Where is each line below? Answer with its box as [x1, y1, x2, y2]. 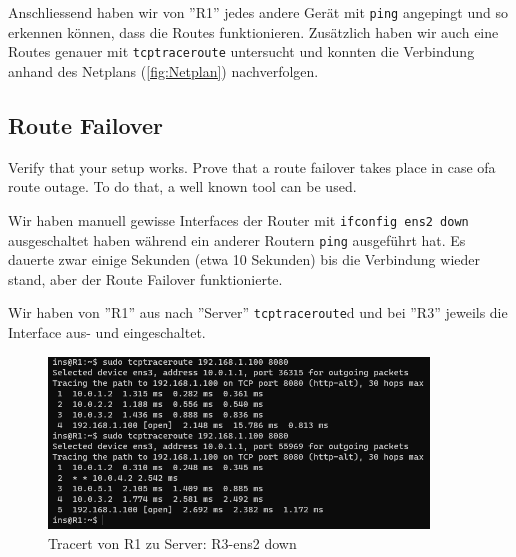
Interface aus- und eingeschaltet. [8, 322, 206, 343]
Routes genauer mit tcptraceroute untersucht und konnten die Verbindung [8, 41, 475, 62]
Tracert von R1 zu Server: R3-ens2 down [48, 532, 297, 553]
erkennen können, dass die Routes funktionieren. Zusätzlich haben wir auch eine [8, 21, 499, 42]
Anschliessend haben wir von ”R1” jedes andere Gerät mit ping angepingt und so [8, 2, 508, 22]
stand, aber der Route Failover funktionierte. [8, 268, 283, 289]
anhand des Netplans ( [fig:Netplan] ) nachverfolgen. [8, 60, 319, 81]
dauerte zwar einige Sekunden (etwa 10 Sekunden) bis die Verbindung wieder [8, 249, 480, 270]
